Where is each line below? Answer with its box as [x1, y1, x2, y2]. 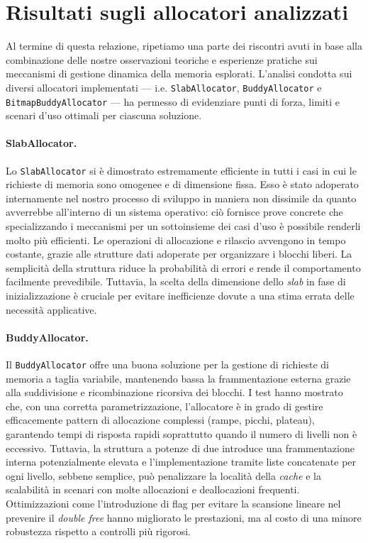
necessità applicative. [6, 302, 97, 317]
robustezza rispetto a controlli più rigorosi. [6, 524, 191, 539]
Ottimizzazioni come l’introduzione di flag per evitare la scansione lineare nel [6, 496, 341, 510]
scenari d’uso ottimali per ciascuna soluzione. [6, 108, 202, 123]
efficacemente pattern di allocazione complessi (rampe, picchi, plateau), [6, 412, 315, 427]
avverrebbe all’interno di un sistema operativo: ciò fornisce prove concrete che [6, 204, 343, 219]
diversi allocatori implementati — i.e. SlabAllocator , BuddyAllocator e [6, 79, 322, 94]
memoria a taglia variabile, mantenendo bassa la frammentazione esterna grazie [6, 371, 351, 385]
